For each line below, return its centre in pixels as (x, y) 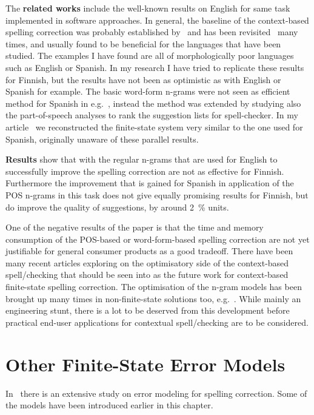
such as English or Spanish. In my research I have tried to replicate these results (155, 67)
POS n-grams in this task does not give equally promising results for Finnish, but (157, 194)
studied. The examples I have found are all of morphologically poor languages (150, 56)
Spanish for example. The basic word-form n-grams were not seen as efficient (148, 91)
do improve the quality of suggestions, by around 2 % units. (117, 207)
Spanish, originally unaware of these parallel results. (102, 139)
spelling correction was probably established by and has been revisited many (152, 32)
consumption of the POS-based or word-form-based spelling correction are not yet (158, 239)
